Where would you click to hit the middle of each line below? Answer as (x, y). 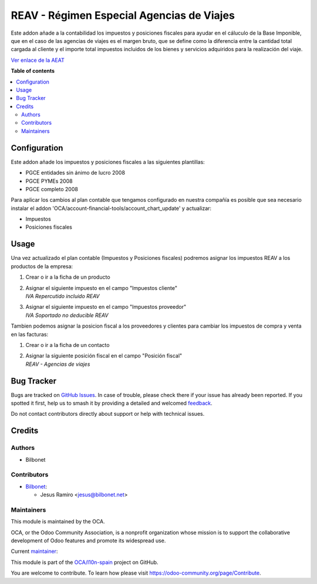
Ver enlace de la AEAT (38, 60)
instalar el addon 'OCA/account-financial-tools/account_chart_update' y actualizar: (111, 208)
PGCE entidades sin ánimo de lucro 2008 (75, 173)
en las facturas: (30, 334)
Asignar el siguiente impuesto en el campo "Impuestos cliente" (101, 288)
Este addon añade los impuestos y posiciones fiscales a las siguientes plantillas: (108, 162)
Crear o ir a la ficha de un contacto (68, 345)
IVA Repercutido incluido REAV (63, 296)
